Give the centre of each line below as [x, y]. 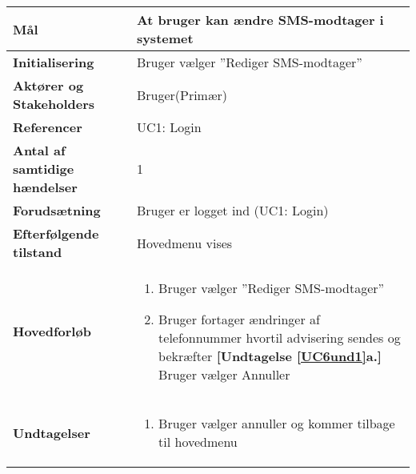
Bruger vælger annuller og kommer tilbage [277, 423]
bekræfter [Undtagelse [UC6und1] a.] [270, 356]
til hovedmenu [198, 442]
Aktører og [48, 85]
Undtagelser [52, 432]
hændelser [45, 187]
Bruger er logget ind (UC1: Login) [232, 210]
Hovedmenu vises [184, 243]
